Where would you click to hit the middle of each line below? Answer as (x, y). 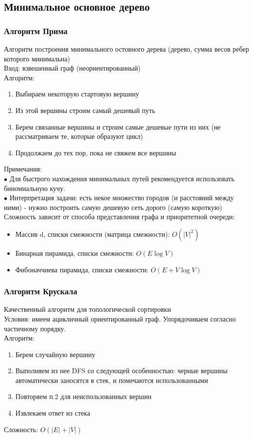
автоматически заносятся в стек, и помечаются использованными (112, 380)
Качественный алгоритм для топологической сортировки (88, 309)
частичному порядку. (35, 328)
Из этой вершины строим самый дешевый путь (85, 110)
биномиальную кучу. (35, 188)
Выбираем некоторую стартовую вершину (77, 94)
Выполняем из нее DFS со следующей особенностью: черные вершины (121, 371)
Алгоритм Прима (36, 30)
